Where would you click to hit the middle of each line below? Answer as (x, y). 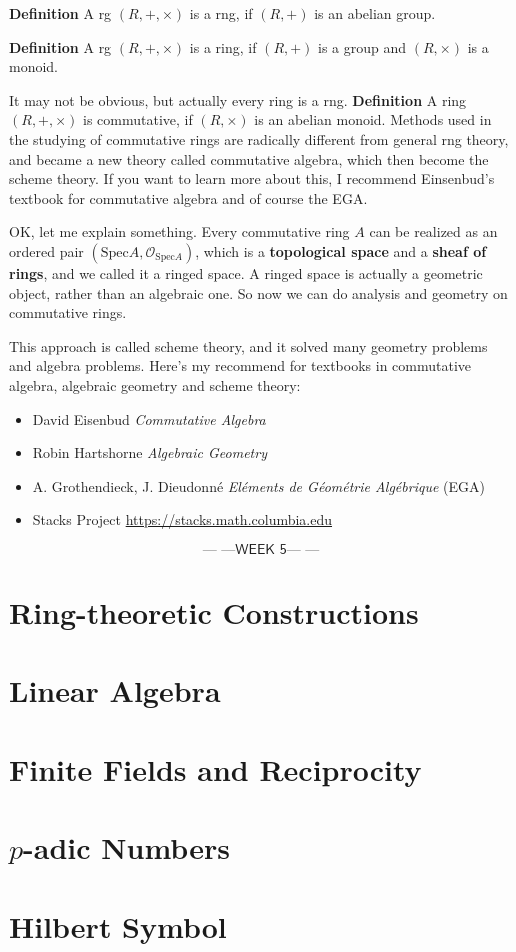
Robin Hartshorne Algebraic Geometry (149, 452)
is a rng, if (221, 13)
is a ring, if (223, 46)
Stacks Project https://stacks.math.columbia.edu (182, 519)
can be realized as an (433, 231)
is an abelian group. (375, 13)
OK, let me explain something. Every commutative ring (179, 231)
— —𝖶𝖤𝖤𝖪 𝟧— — (261, 549)
